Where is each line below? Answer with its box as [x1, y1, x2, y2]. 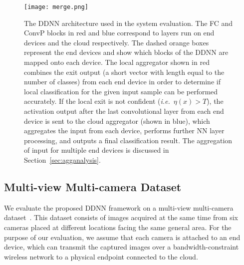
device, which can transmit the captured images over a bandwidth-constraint [4, 242, 239, 252]
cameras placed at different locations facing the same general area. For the [4, 222, 232, 232]
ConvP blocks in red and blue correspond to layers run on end [24, 27, 215, 38]
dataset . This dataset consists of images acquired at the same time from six [4, 212, 238, 223]
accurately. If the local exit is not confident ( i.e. [24, 96, 170, 106]
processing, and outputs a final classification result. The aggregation [24, 135, 233, 145]
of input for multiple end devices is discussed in [24, 145, 169, 155]
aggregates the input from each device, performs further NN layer [24, 125, 225, 136]
